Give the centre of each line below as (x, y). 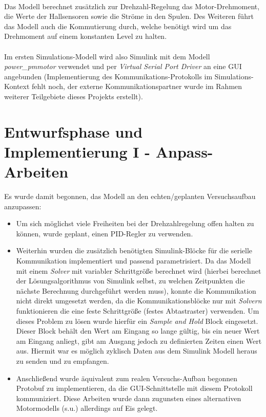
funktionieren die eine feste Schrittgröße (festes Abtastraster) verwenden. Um (138, 310)
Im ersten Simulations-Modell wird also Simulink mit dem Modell (107, 56)
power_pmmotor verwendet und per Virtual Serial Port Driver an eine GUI (123, 66)
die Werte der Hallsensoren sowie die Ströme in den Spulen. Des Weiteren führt (129, 16)
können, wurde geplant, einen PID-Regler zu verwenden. (105, 233)
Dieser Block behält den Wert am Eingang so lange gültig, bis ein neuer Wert (138, 331)
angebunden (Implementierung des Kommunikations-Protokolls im (108, 76)
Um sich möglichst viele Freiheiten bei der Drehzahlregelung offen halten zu (135, 223)
